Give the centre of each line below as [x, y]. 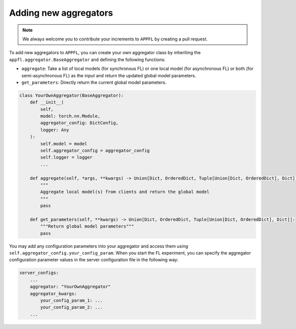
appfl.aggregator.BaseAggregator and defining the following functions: [87, 60]
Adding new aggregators [61, 13]
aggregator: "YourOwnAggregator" [70, 287]
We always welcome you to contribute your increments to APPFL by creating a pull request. [115, 39]
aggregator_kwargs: [54, 294]
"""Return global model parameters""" [87, 226]
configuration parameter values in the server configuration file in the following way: [94, 260]
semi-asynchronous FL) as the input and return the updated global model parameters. [109, 75]
